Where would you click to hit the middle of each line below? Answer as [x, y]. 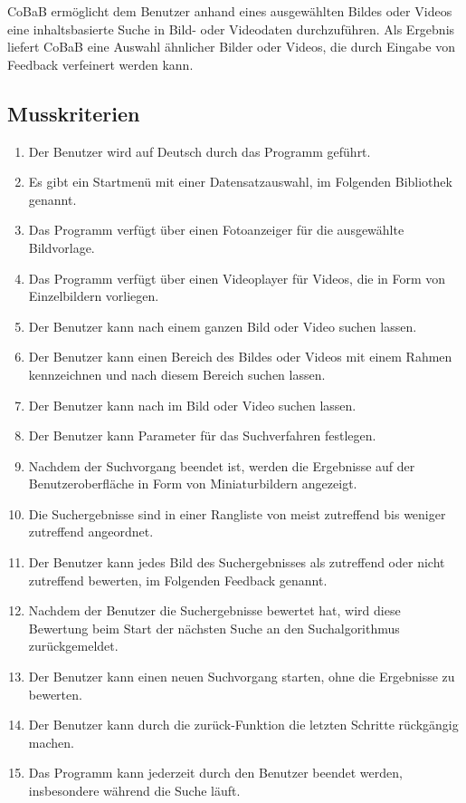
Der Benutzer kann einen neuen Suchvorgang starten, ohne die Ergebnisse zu [242, 677]
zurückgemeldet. [73, 646]
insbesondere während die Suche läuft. [134, 791]
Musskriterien [74, 113]
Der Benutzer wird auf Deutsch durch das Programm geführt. [200, 151]
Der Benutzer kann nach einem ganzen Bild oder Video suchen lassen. [223, 326]
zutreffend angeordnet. [91, 532]
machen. [51, 742]
